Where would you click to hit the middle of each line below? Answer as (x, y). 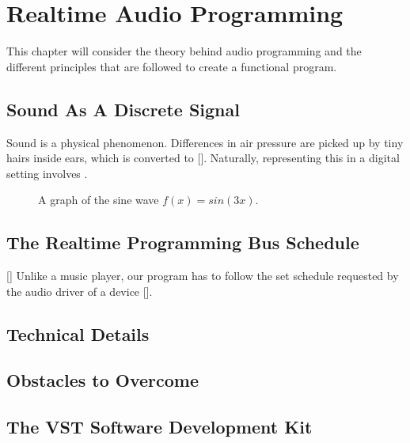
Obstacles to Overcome (103, 380)
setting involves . (47, 173)
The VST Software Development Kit (159, 427)
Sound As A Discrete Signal (123, 109)
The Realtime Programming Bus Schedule (183, 242)
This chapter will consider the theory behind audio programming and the (184, 51)
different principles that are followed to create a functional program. (172, 66)
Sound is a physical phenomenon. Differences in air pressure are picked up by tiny (205, 142)
